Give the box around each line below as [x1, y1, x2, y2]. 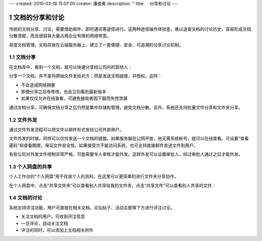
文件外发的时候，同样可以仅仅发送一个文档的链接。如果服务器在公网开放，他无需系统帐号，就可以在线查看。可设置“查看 [9, 136, 249, 141]
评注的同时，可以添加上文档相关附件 [21, 227, 94, 233]
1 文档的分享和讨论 [9, 13, 65, 21]
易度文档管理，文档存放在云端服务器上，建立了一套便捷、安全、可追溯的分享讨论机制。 [9, 42, 183, 48]
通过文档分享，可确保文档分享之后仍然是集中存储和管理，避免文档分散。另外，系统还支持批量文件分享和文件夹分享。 [9, 104, 243, 110]
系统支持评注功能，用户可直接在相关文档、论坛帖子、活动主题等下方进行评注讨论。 [9, 205, 175, 210]
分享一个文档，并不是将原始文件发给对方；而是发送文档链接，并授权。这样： [9, 73, 162, 79]
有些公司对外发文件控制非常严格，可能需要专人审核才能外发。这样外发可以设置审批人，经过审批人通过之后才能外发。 [9, 151, 243, 157]
